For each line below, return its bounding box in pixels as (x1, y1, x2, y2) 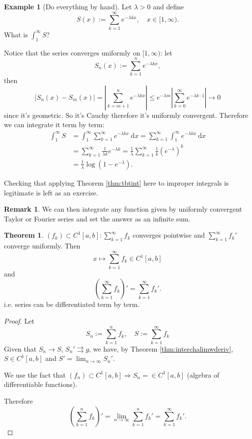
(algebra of (187, 369, 220, 380)
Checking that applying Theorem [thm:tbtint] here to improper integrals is (4, 177, 229, 188)
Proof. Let (4, 315, 34, 326)
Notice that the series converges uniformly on (4, 47, 140, 57)
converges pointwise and (132, 230, 205, 240)
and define (153, 1, 184, 11)
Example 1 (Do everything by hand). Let (4, 1, 132, 11)
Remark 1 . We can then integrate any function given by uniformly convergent (4, 204, 242, 214)
